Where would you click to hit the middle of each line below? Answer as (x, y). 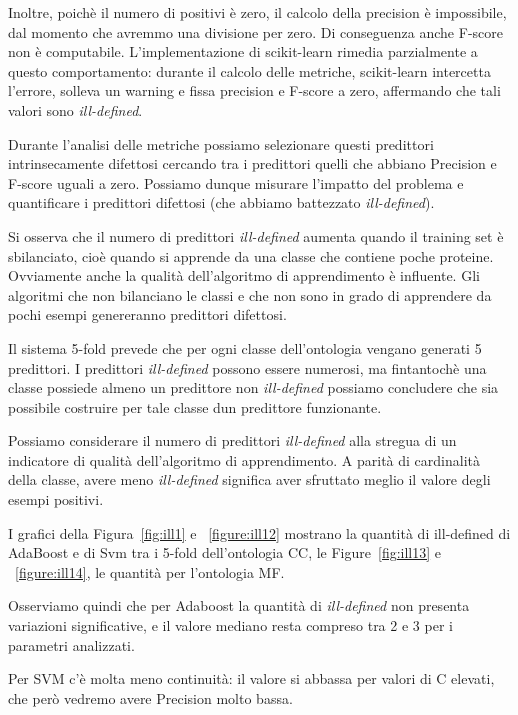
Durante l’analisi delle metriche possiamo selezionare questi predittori (221, 143)
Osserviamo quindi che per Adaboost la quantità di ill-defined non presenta (239, 605)
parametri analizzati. (71, 644)
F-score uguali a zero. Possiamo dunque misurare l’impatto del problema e (236, 182)
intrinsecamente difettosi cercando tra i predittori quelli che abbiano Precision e (252, 163)
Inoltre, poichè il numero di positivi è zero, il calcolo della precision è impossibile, (257, 12)
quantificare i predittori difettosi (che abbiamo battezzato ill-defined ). (221, 202)
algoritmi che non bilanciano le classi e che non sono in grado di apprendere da (250, 294)
